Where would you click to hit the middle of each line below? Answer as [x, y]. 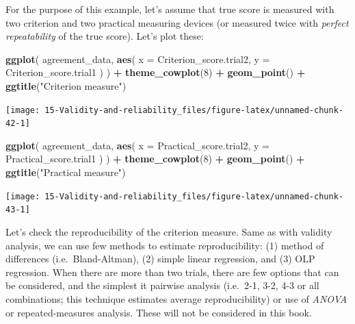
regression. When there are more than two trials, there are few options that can [172, 272]
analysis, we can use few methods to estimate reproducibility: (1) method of [165, 245]
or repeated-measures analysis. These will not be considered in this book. [159, 312]
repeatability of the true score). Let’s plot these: [105, 36]
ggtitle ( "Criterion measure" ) [66, 85]
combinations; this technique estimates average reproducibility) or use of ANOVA [176, 298]
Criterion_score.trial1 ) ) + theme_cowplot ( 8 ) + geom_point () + [156, 72]
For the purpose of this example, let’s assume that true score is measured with [170, 9]
